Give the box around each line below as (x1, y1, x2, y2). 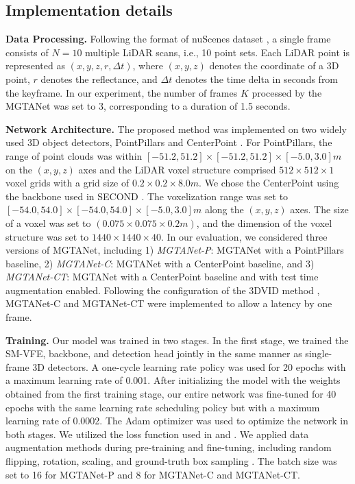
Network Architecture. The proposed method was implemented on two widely (5, 121, 347, 136)
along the (204, 202, 244, 217)
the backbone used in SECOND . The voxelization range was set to (5, 189, 289, 203)
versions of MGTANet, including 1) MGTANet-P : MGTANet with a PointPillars (5, 243, 344, 257)
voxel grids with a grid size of (5, 176, 130, 190)
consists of (5, 45, 49, 59)
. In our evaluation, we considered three (161, 229, 328, 243)
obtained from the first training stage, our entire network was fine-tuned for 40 (5, 387, 336, 401)
